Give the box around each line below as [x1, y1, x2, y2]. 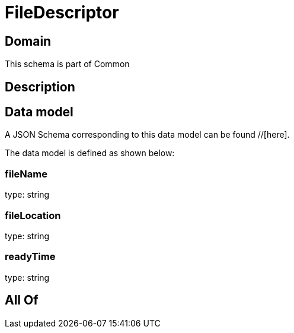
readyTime [5, 250, 56, 263]
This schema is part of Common [5, 59, 130, 69]
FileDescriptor [5, 2, 119, 23]
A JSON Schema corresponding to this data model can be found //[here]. [5, 129, 290, 140]
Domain [5, 33, 52, 49]
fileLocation [5, 209, 61, 221]
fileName [5, 167, 47, 180]
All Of [5, 293, 39, 308]
